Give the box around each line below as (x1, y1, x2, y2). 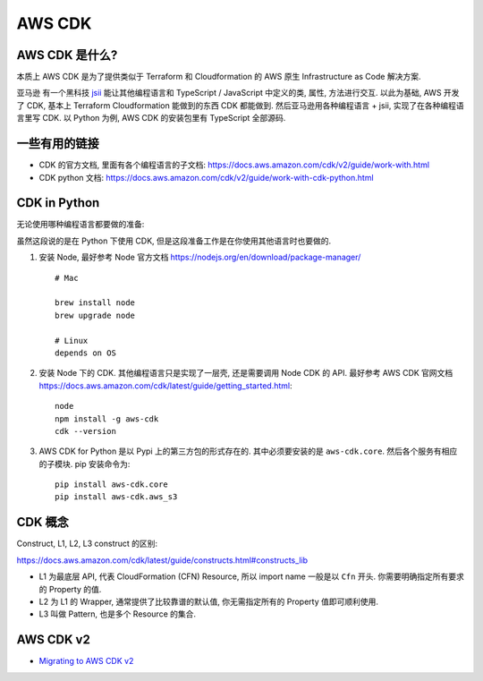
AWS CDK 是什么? (16, 47, 118, 63)
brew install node (55, 298, 136, 308)
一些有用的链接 (16, 136, 99, 151)
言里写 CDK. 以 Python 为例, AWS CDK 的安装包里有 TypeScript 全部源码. (16, 113, 286, 123)
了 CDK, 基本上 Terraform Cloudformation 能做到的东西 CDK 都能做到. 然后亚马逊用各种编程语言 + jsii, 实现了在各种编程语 (16, 99, 464, 111)
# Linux (55, 336, 89, 345)
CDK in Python (16, 195, 100, 210)
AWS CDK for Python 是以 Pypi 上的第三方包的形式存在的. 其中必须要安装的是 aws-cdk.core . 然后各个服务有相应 (38, 446, 458, 456)
